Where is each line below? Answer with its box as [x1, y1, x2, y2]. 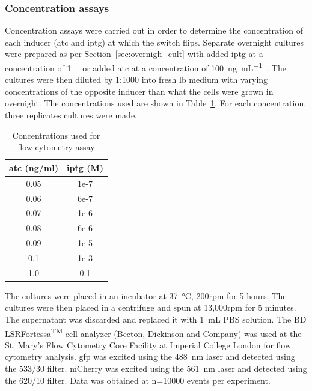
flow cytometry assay [17, 141, 95, 153]
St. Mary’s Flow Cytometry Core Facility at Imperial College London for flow [5, 338, 292, 351]
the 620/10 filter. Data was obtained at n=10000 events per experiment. [5, 374, 271, 386]
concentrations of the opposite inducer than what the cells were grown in [5, 85, 274, 97]
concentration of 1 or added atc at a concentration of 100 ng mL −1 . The [5, 60, 286, 74]
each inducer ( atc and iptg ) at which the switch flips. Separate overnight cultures [5, 35, 304, 48]
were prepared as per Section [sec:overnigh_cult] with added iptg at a [5, 47, 263, 60]
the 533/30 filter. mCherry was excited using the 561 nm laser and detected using [5, 362, 307, 375]
